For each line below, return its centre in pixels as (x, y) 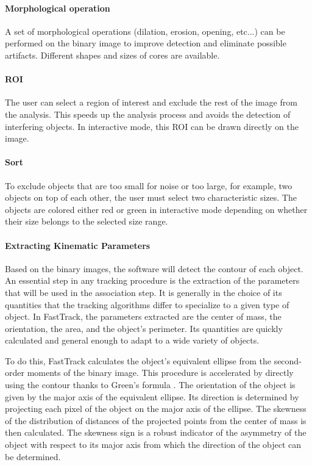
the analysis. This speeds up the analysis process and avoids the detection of (148, 114)
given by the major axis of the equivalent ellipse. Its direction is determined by (152, 396)
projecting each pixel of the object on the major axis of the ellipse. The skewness (156, 409)
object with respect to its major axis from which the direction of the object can (153, 445)
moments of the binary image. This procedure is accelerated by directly (160, 373)
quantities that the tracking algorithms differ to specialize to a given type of (147, 304)
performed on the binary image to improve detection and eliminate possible (146, 43)
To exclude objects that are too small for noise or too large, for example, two (149, 185)
